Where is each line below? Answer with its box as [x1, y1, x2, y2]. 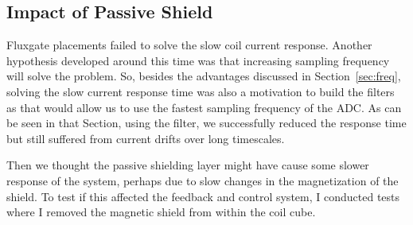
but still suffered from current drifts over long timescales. [6, 130, 285, 146]
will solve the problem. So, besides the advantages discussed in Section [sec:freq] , [6, 68, 401, 84]
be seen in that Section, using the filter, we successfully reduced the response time [6, 114, 407, 131]
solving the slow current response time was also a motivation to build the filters [6, 83, 395, 99]
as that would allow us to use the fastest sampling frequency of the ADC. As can [6, 99, 402, 115]
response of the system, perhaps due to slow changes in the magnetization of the [6, 172, 399, 188]
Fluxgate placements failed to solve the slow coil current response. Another [6, 37, 372, 53]
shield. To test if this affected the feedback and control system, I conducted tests [6, 188, 400, 204]
